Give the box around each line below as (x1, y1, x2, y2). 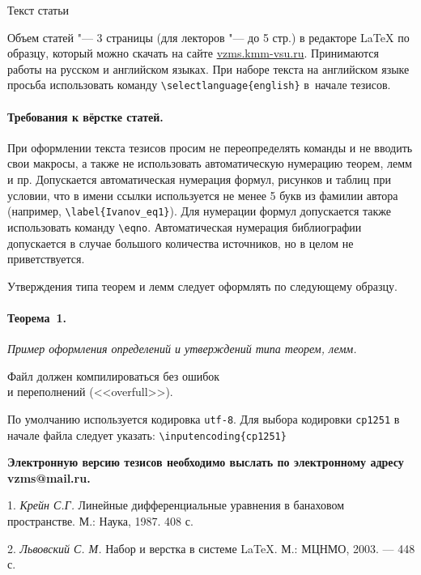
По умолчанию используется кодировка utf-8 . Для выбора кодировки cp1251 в (7, 410, 400, 427)
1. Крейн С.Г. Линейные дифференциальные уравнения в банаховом (7, 496, 345, 513)
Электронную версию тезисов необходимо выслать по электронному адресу (7, 454, 404, 471)
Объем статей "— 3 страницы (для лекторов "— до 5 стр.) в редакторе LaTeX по (7, 28, 410, 45)
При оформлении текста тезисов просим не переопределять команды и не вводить (7, 138, 413, 155)
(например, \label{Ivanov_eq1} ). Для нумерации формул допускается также (7, 202, 392, 219)
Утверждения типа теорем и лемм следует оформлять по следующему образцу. (7, 277, 398, 294)
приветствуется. (7, 250, 85, 267)
